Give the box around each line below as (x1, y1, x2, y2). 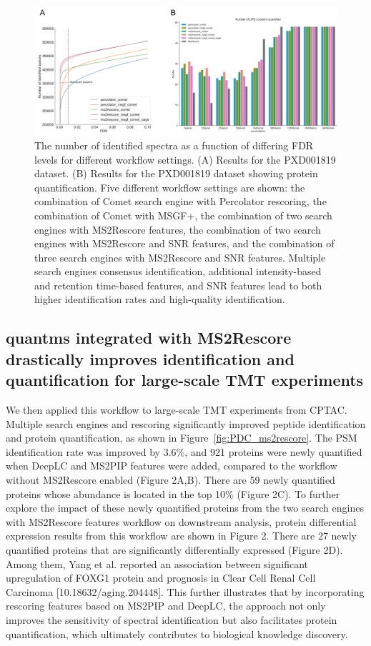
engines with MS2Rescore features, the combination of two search (34, 222, 321, 237)
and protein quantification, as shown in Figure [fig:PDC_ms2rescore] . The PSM (6, 430, 357, 445)
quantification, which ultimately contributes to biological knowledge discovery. (6, 626, 348, 641)
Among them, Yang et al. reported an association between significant (6, 556, 309, 571)
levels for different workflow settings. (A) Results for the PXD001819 (34, 151, 336, 167)
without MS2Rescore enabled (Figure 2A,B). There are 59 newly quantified (6, 472, 335, 487)
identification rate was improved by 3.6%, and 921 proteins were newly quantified (6, 444, 362, 459)
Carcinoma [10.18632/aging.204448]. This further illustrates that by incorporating (6, 584, 365, 599)
